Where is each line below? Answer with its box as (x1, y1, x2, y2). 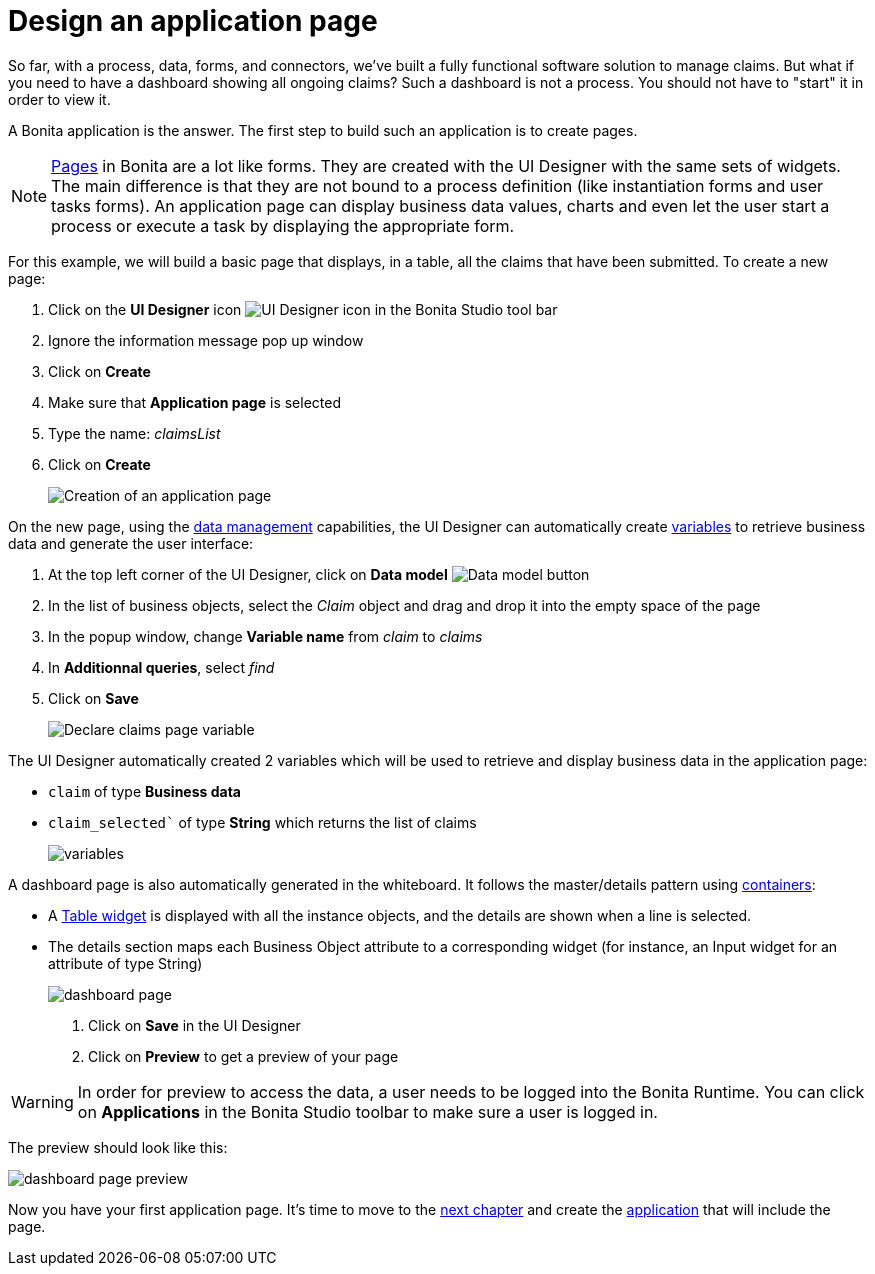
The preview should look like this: (8, 1138, 228, 1156)
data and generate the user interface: (8, 534, 254, 552)
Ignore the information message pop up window (48, 331, 364, 349)
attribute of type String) (48, 954, 203, 972)
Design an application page (8, 4, 378, 38)
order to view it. (8, 90, 111, 108)
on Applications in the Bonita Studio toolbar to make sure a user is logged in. (77, 1101, 658, 1122)
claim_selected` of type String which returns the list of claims (48, 813, 477, 831)
